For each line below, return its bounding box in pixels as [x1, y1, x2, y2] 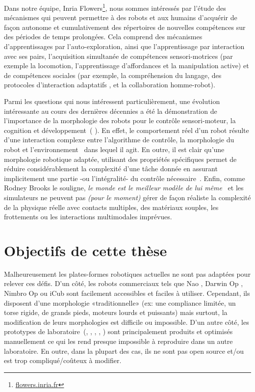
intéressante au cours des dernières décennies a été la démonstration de [4, 105, 217, 116]
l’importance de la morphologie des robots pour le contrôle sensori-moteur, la [4, 115, 236, 126]
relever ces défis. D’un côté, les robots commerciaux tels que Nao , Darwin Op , [4, 278, 243, 288]
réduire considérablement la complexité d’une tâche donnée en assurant [4, 163, 218, 174]
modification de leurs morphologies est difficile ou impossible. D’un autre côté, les [4, 316, 249, 327]
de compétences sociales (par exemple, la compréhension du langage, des [4, 70, 222, 80]
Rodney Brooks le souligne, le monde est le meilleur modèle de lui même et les [4, 183, 244, 193]
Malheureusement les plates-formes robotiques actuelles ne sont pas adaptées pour [4, 268, 251, 279]
